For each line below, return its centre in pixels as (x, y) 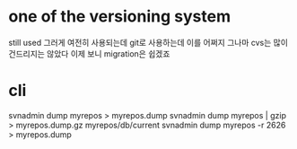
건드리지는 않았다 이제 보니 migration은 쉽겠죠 (89, 53)
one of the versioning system (119, 17)
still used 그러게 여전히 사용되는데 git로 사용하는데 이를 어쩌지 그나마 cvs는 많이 (148, 42)
